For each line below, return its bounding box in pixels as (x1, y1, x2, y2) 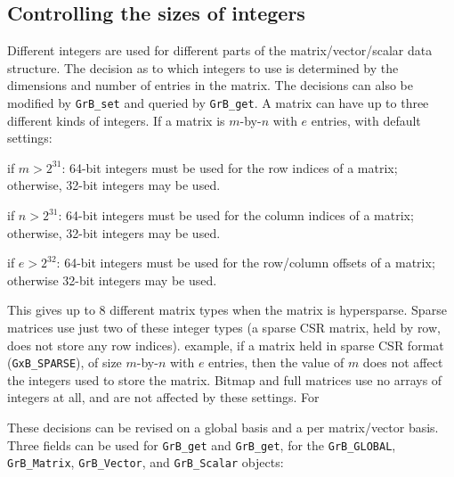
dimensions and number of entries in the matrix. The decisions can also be (7, 76, 413, 95)
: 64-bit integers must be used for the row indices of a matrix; (61, 158, 398, 177)
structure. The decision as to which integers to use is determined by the (7, 58, 399, 77)
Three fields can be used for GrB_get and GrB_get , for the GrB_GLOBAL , (7, 435, 396, 454)
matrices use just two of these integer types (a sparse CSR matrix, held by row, (7, 317, 441, 336)
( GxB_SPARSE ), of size (7, 353, 122, 372)
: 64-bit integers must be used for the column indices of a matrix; (58, 206, 414, 225)
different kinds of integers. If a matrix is (7, 111, 225, 129)
